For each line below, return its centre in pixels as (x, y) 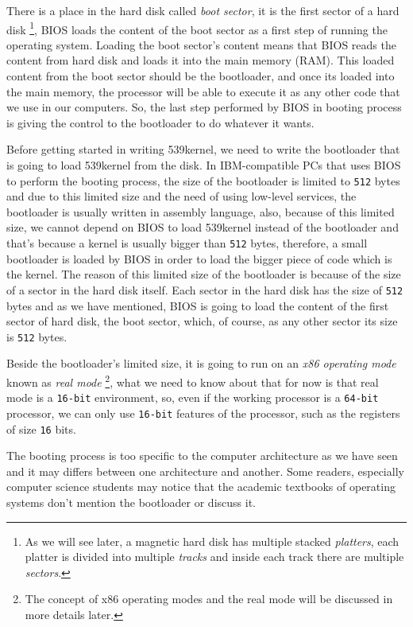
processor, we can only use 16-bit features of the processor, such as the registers (203, 413)
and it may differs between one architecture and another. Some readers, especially (205, 471)
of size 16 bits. (41, 428)
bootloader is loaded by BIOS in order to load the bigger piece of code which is (199, 258)
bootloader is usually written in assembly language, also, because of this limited (201, 211)
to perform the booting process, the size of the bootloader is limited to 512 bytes (203, 180)
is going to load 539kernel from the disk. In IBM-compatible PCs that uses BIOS (204, 165)
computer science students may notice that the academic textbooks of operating (201, 487)
